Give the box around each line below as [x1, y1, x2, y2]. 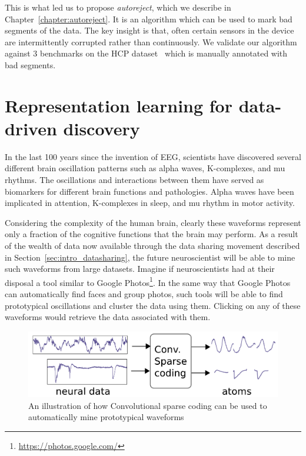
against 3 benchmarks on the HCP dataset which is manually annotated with [5, 47, 288, 59]
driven [5, 116, 57, 140]
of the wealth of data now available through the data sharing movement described [5, 239, 300, 252]
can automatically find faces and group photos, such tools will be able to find [5, 288, 283, 300]
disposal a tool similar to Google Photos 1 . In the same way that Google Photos [5, 274, 291, 288]
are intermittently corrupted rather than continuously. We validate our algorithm [5, 35, 297, 48]
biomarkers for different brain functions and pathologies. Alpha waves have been [5, 185, 294, 197]
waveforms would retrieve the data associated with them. [5, 311, 211, 323]
